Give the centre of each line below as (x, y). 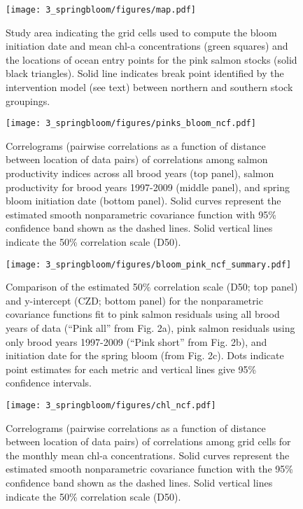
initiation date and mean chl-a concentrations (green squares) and (147, 46)
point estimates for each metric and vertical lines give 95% (131, 369)
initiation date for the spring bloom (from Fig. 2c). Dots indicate (145, 355)
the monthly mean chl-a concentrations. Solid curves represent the (148, 455)
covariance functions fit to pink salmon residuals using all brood (143, 314)
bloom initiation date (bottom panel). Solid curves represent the (143, 201)
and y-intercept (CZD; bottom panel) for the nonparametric (134, 300)
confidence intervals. (49, 383)
